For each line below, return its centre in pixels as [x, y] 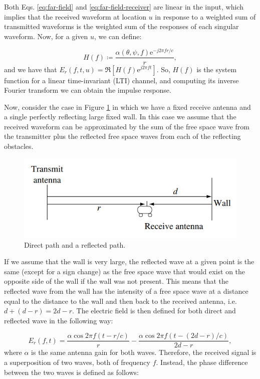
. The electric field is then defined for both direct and [154, 311]
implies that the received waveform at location [75, 16]
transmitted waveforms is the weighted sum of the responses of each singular [121, 26]
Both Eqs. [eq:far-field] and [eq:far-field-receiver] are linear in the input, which [124, 7]
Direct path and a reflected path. [75, 244]
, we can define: [118, 36]
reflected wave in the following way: [59, 320]
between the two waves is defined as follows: [71, 372]
